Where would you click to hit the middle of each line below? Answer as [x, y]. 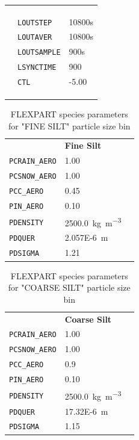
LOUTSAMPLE [39, 53]
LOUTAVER [35, 38]
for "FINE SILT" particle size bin [69, 125]
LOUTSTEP [35, 23]
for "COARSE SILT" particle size [69, 287]
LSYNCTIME [37, 68]
